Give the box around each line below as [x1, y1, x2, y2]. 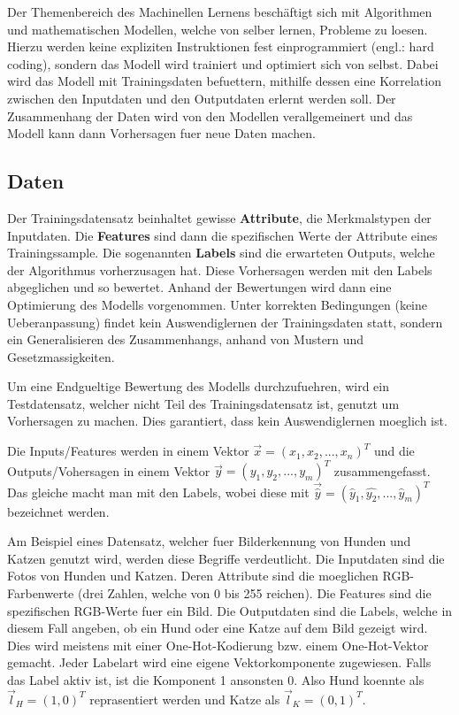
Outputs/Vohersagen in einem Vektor [7, 461, 210, 480]
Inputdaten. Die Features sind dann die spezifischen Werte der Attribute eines [7, 226, 438, 244]
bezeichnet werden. [7, 502, 110, 520]
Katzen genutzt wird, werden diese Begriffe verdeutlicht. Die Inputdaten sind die [7, 549, 445, 567]
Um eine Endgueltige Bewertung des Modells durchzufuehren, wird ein [7, 377, 389, 396]
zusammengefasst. [333, 461, 431, 480]
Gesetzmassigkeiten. [7, 347, 115, 365]
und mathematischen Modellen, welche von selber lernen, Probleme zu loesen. [7, 19, 428, 38]
